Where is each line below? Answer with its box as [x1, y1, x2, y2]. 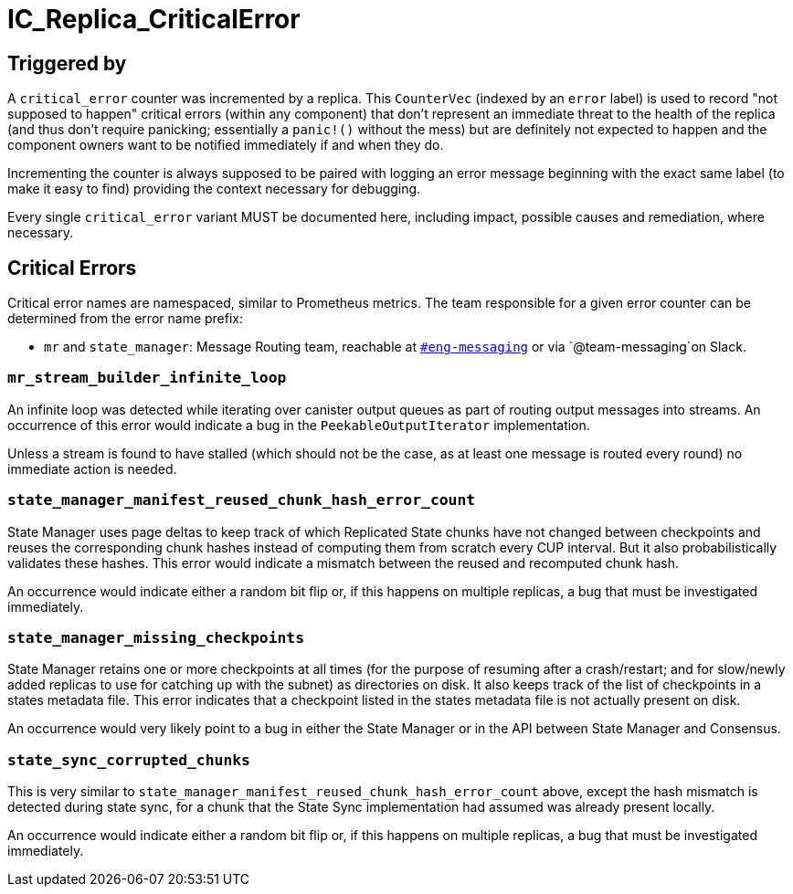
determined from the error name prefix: [7, 310, 244, 327]
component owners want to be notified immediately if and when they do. [7, 137, 444, 153]
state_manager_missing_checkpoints [7, 628, 305, 647]
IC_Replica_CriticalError [7, 4, 301, 35]
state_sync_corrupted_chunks [7, 751, 250, 769]
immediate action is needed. [7, 460, 177, 477]
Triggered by [7, 51, 127, 75]
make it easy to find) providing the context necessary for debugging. [7, 181, 421, 197]
